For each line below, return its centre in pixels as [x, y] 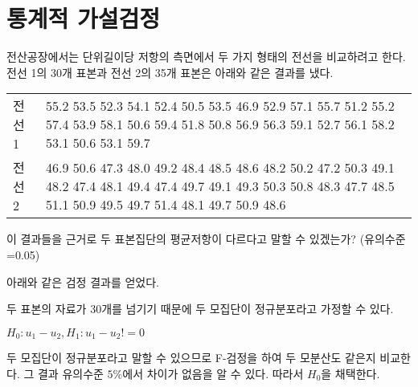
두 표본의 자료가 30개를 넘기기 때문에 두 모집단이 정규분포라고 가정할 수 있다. [200, 309]
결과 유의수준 [70, 373]
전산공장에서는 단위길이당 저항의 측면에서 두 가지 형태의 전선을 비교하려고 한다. [206, 57]
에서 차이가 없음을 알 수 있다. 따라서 [213, 373]
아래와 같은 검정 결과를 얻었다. [83, 281]
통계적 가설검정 [84, 18]
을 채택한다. [350, 373]
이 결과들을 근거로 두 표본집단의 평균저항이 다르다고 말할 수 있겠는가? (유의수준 [206, 239]
